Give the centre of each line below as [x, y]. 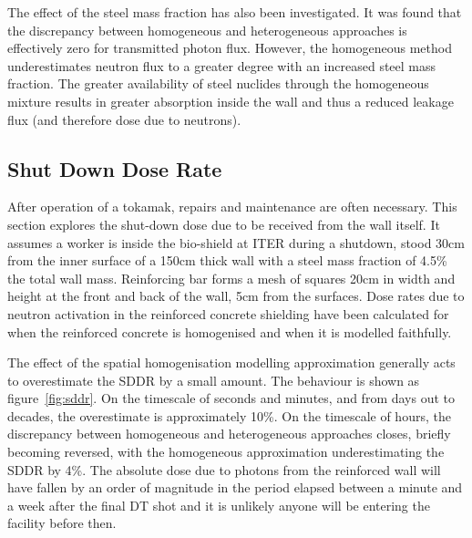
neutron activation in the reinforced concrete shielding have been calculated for [228, 313]
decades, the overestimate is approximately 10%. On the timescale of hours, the [229, 415]
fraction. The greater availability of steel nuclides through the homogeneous [218, 83]
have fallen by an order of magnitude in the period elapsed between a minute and [235, 487]
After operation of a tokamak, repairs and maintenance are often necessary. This [232, 207]
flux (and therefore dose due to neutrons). [124, 119]
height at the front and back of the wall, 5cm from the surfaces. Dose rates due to [236, 296]
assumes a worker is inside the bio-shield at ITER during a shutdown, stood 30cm [236, 242]
